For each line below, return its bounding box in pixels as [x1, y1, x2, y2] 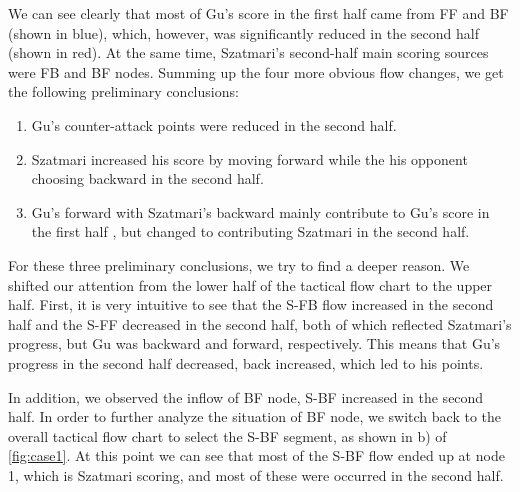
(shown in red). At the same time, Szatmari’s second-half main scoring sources [8, 42, 489, 63]
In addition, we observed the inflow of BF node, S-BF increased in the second [8, 386, 484, 407]
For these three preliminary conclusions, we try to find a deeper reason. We [8, 254, 470, 275]
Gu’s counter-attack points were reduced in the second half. [31, 114, 397, 135]
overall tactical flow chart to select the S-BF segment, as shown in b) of [8, 425, 447, 446]
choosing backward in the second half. [31, 168, 264, 189]
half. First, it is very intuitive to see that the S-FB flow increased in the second [8, 294, 494, 315]
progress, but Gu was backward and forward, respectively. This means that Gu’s [8, 333, 501, 354]
